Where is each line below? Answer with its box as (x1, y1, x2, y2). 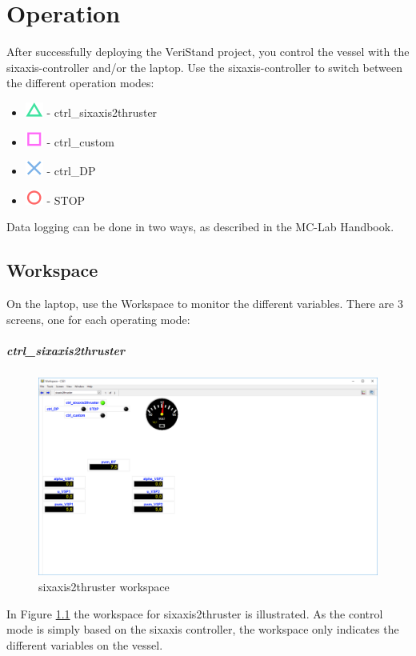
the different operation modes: (6, 74, 154, 91)
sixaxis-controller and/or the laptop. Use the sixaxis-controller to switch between (6, 58, 402, 75)
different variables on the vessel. (6, 636, 163, 653)
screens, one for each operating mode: (6, 310, 190, 327)
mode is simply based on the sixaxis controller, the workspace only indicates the (6, 621, 399, 638)
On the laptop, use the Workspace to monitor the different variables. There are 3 (6, 295, 403, 312)
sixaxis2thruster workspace (38, 578, 170, 595)
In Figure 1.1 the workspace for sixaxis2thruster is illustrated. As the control (6, 605, 383, 622)
